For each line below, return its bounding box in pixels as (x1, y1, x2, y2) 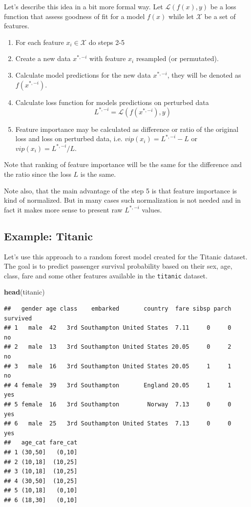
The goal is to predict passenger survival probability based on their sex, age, (4, 261, 232, 271)
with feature (89, 53, 126, 63)
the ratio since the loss (4, 169, 71, 179)
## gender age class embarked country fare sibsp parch (4, 305, 231, 313)
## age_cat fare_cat (4, 439, 78, 446)
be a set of (204, 11, 236, 21)
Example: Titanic (4, 228, 93, 243)
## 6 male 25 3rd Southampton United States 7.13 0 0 (4, 420, 231, 427)
